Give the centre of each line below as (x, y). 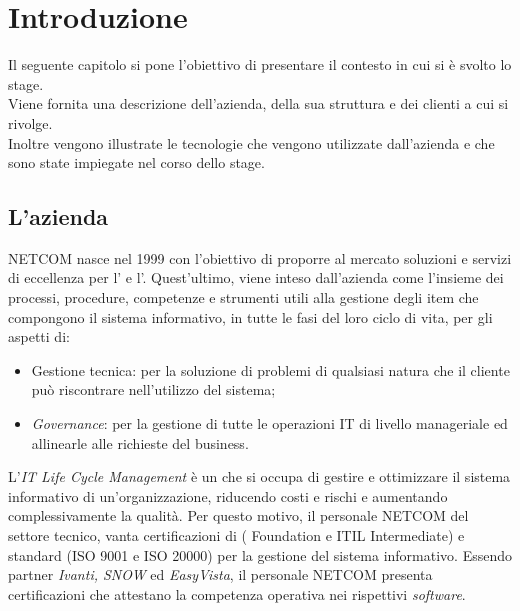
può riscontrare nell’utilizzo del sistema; (153, 389)
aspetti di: (39, 336)
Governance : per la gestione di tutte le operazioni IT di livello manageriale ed (269, 423)
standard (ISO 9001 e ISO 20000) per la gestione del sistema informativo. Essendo (260, 554)
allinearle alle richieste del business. (140, 442)
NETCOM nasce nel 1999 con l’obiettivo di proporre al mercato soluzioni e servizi (260, 257)
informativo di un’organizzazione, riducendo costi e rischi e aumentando (228, 495)
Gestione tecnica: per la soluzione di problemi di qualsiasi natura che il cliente (270, 369)
